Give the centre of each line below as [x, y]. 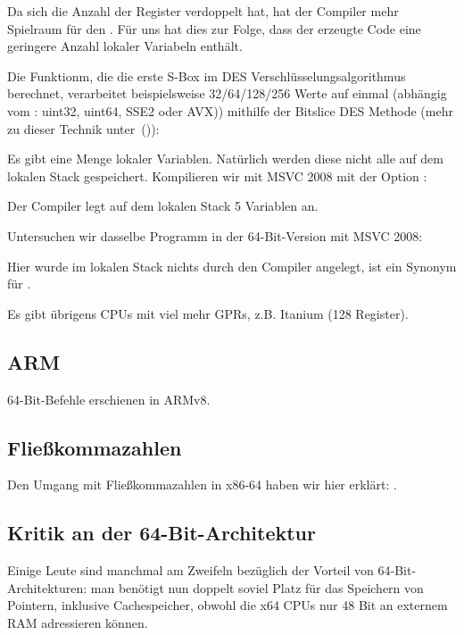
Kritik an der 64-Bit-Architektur [162, 533]
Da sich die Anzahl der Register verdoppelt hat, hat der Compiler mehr [203, 11]
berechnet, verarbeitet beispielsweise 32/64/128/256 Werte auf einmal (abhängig [227, 93]
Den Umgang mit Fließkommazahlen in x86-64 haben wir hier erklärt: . [202, 485]
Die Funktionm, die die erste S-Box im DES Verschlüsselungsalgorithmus [207, 75]
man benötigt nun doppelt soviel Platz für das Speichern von [257, 587]
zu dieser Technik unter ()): [83, 128]
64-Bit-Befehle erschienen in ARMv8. [109, 399]
